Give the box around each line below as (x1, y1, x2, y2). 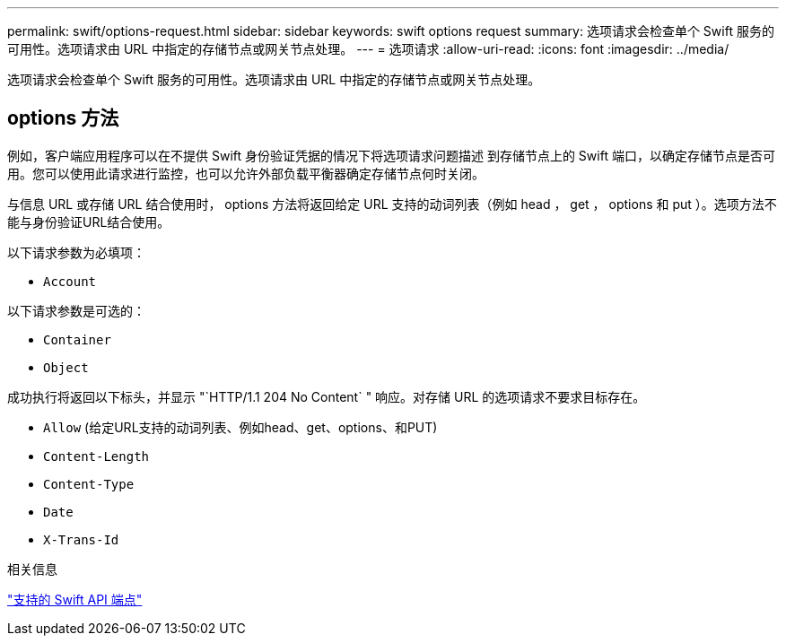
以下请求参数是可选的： (7, 302, 145, 318)
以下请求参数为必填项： (7, 244, 145, 260)
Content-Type (43, 476, 135, 491)
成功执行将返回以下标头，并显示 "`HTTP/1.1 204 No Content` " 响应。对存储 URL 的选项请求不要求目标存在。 (7, 388, 646, 404)
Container (43, 332, 111, 347)
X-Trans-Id (43, 532, 119, 547)
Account (43, 274, 97, 289)
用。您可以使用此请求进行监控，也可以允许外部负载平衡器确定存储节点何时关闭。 (7, 165, 485, 181)
